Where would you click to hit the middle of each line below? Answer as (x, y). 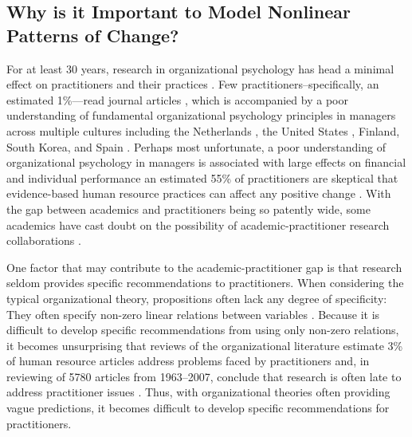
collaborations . (44, 240)
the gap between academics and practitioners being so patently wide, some (188, 209)
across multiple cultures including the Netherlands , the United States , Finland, (203, 130)
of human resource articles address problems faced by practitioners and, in (188, 361)
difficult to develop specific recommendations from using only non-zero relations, (203, 330)
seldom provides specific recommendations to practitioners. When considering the (205, 283)
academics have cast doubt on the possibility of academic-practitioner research (198, 224)
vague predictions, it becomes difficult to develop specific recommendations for (198, 408)
